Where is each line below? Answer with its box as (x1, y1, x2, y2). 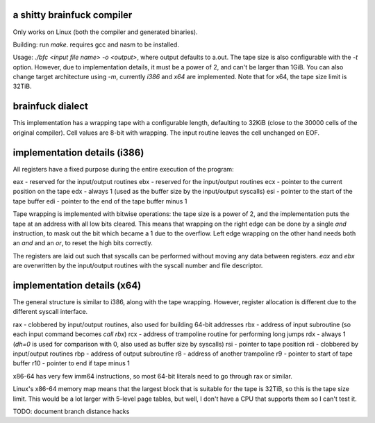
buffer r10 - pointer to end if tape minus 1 (12, 359, 130, 367)
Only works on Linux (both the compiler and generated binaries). (12, 28, 198, 36)
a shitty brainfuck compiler (12, 9, 133, 21)
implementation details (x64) (12, 280, 142, 291)
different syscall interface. (12, 308, 88, 316)
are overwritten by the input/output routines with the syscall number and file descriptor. (12, 261, 263, 270)
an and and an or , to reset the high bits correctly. (12, 239, 153, 247)
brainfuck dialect (12, 101, 88, 113)
